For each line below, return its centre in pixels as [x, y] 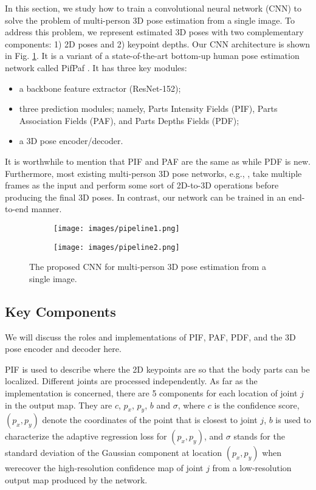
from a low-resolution [252, 468]
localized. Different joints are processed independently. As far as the [131, 381]
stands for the [259, 436]
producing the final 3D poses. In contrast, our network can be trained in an [146, 197]
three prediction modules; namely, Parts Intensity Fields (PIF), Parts [148, 109]
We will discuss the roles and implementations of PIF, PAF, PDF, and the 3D [150, 336]
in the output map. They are [59, 405]
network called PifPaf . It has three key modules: [96, 67]
